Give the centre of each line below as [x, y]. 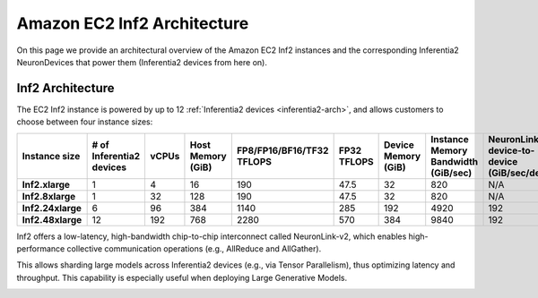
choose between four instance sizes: [85, 122]
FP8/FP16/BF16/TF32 [282, 150]
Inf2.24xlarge [52, 208]
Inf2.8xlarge [49, 196]
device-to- [512, 150]
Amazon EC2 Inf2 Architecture [133, 23]
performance [41, 249]
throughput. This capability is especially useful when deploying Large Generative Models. [182, 277]
